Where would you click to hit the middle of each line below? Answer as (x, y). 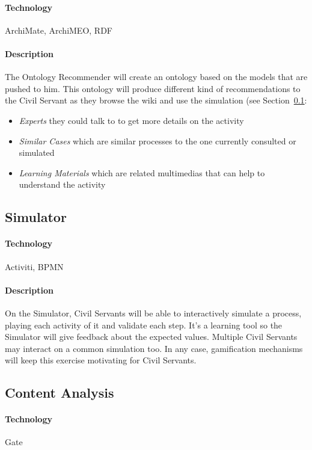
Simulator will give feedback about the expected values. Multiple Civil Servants (151, 337)
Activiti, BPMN (34, 266)
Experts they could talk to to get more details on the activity (131, 120)
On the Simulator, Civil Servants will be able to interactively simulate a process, (153, 313)
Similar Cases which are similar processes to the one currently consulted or (158, 140)
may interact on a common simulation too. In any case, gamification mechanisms (154, 348)
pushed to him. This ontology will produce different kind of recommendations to (153, 88)
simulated (37, 153)
